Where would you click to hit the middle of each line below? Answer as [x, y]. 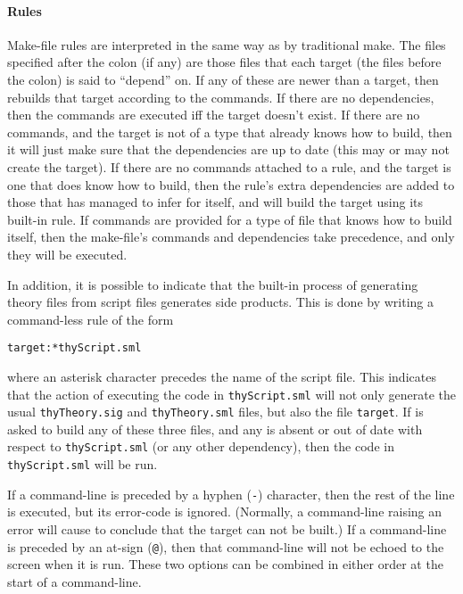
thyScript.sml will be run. [83, 464]
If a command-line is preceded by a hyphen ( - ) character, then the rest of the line [231, 494]
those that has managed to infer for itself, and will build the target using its [215, 202]
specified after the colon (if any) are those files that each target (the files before [224, 62]
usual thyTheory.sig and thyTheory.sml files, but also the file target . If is [215, 412]
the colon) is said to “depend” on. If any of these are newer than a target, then [223, 79]
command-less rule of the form [91, 319]
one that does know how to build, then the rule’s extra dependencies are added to [231, 184]
